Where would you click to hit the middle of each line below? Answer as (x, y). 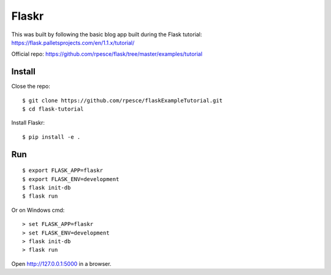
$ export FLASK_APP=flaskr (63, 171)
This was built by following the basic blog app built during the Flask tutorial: (107, 34)
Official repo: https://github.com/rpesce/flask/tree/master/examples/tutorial (107, 54)
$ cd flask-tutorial (53, 109)
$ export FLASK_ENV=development (71, 179)
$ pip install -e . (51, 137)
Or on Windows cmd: (38, 210)
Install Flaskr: (28, 123)
